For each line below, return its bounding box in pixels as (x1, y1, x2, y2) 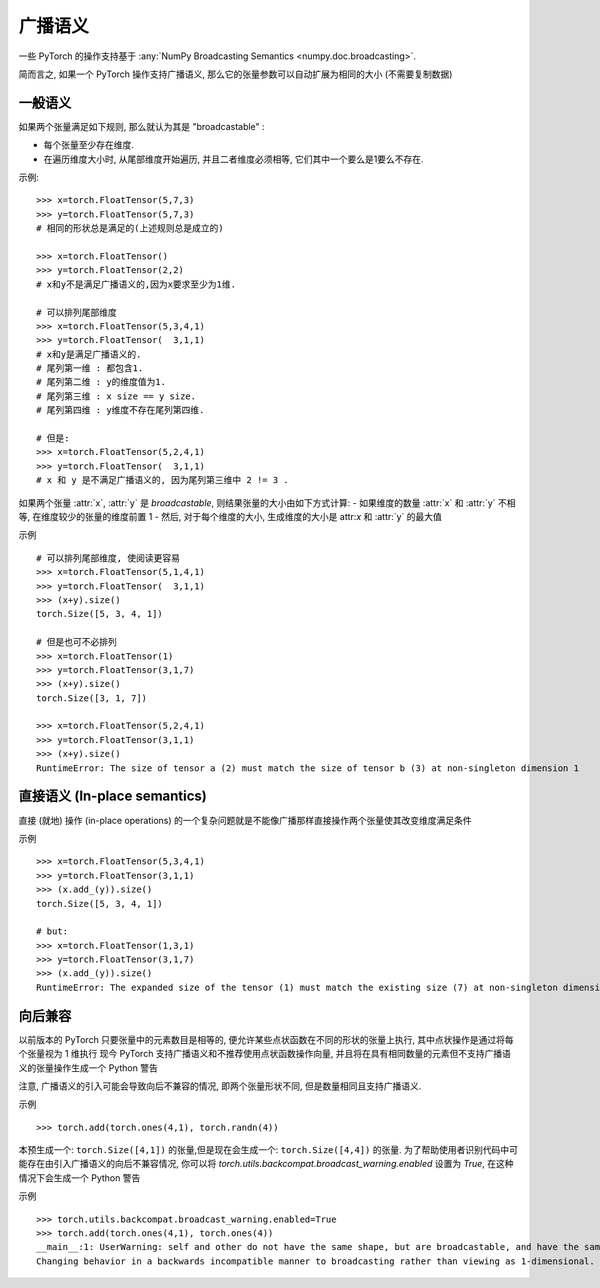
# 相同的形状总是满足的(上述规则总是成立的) (36, 223, 224, 234)
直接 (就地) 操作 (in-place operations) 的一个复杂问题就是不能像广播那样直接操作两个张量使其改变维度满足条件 (18, 814, 472, 826)
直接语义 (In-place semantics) (18, 788, 207, 805)
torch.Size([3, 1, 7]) (36, 692, 148, 704)
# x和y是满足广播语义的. (36, 348, 142, 360)
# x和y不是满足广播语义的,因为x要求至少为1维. (36, 278, 237, 290)
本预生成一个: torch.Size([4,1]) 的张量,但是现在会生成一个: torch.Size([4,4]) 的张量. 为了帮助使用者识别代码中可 (18, 1144, 519, 1156)
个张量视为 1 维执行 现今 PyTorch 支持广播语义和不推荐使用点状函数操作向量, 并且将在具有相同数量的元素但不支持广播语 (18, 1048, 512, 1060)
